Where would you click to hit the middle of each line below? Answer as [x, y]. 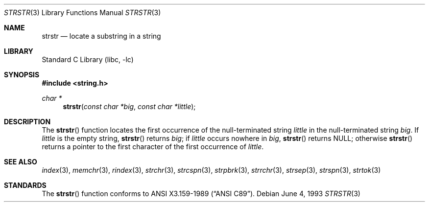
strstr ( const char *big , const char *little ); [129, 106]
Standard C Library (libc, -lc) [88, 59]
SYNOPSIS [22, 75]
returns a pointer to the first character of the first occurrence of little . [153, 147]
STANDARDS [25, 185]
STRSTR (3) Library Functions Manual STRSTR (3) [83, 12]
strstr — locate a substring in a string [101, 36]
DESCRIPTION [27, 122]
